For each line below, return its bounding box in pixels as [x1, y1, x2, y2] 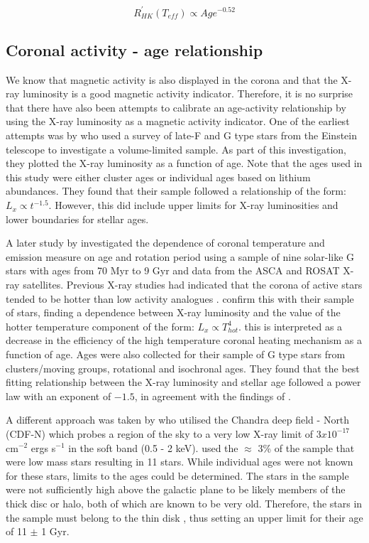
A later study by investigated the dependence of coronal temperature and [6, 235, 325, 250]
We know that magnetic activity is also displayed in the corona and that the [6, 72, 338, 87]
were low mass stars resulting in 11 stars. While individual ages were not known [6, 454, 353, 469]
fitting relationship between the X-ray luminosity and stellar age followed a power [6, 375, 361, 389]
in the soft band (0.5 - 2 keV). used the [68, 440, 238, 455]
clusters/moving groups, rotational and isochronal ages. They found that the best [6, 360, 360, 375]
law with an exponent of [6, 388, 111, 403]
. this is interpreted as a [238, 318, 343, 333]
